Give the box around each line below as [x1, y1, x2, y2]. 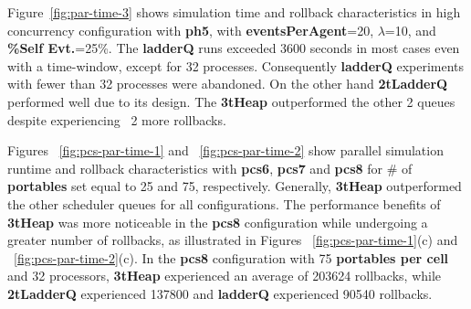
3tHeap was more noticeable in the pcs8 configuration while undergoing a [7, 212, 428, 231]
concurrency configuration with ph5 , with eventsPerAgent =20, [7, 20, 374, 39]
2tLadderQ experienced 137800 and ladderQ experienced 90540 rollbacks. [7, 283, 433, 303]
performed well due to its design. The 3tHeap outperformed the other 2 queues [7, 91, 455, 111]
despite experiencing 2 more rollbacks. [7, 110, 226, 129]
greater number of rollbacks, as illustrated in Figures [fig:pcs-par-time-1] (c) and [7, 230, 458, 250]
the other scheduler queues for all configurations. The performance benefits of [7, 194, 441, 213]
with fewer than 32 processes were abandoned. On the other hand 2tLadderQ [7, 74, 448, 93]
